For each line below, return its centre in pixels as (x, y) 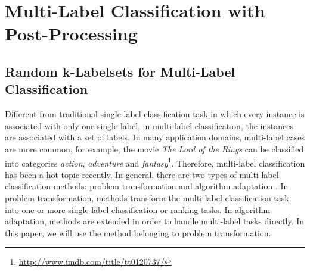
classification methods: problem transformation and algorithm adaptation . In (147, 186)
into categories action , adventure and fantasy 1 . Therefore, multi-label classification (155, 162)
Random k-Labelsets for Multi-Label (120, 71)
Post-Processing (71, 34)
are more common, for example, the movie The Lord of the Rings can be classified (154, 148)
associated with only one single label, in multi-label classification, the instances (149, 125)
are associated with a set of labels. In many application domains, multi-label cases (155, 137)
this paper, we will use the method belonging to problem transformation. (138, 232)
